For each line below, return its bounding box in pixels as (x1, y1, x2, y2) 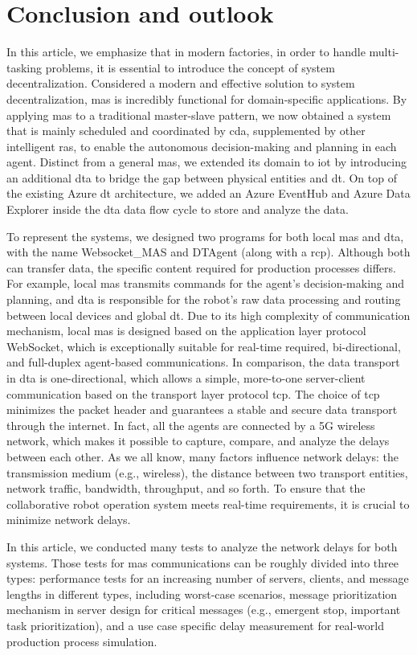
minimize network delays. (6, 511, 131, 528)
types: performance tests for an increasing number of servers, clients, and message (6, 570, 409, 587)
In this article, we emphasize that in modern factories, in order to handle (6, 43, 366, 60)
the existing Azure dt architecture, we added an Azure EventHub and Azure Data (6, 185, 411, 202)
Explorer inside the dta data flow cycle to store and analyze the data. (6, 201, 349, 218)
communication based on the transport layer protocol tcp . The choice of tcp (6, 385, 380, 402)
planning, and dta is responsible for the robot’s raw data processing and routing (6, 291, 401, 308)
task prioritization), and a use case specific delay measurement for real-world (6, 616, 384, 633)
